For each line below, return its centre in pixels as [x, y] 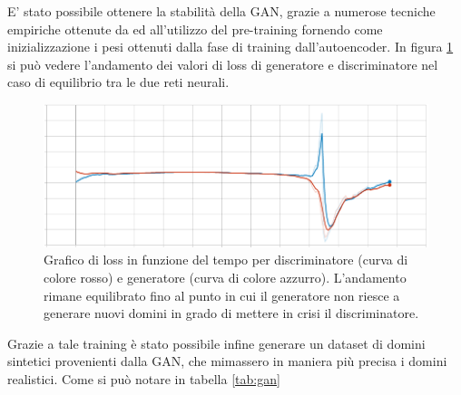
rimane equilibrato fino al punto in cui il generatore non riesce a [222, 295]
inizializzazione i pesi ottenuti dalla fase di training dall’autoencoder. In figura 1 [230, 47]
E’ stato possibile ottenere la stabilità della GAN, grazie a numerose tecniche [221, 11]
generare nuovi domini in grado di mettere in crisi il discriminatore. [231, 313]
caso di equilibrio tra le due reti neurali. [118, 82]
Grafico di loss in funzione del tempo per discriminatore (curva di [226, 260]
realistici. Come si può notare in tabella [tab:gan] [144, 378]
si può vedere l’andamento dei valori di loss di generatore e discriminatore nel [223, 64]
